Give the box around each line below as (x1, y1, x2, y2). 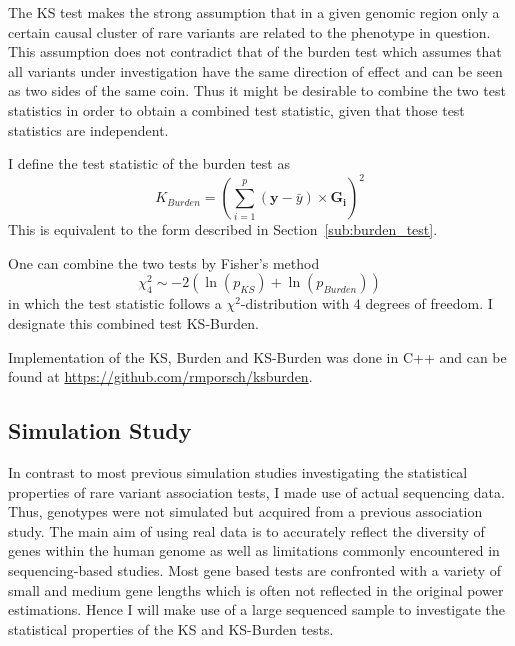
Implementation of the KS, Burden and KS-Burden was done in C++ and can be (8, 346, 507, 367)
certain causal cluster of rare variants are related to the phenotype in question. (8, 21, 491, 42)
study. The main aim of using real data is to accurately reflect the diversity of (8, 520, 485, 541)
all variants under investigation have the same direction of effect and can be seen (8, 60, 503, 81)
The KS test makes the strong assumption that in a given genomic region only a (8, 2, 500, 22)
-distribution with (240, 293, 350, 314)
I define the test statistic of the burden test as (8, 153, 290, 174)
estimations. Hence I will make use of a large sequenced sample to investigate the (8, 599, 506, 620)
